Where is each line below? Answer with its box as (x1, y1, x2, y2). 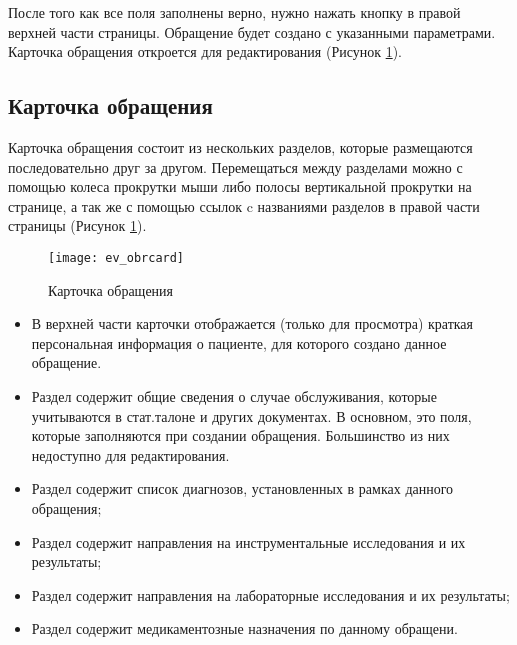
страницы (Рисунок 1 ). (8, 215, 147, 236)
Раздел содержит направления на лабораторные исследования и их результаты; (31, 584, 510, 605)
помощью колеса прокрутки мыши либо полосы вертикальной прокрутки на (8, 176, 472, 197)
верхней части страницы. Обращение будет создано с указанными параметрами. (8, 21, 496, 42)
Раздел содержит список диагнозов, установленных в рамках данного (31, 478, 454, 499)
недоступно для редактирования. (31, 444, 230, 465)
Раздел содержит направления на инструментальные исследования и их (31, 531, 466, 552)
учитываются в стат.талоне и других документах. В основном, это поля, (31, 405, 472, 426)
